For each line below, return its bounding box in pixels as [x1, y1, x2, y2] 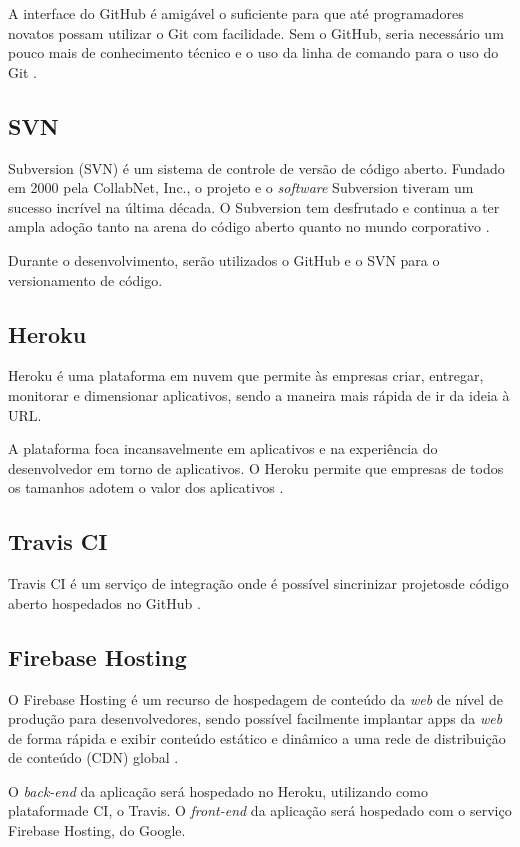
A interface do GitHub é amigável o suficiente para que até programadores [8, 3, 464, 23]
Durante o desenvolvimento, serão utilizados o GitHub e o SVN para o [8, 249, 440, 270]
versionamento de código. [8, 269, 163, 290]
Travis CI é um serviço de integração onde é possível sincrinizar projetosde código [8, 573, 509, 594]
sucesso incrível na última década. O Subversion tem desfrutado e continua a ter [8, 196, 500, 217]
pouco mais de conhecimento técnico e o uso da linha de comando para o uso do [8, 42, 499, 63]
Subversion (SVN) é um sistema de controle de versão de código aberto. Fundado [8, 157, 505, 178]
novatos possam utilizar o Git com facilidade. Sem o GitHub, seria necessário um [8, 22, 504, 43]
